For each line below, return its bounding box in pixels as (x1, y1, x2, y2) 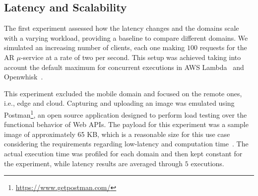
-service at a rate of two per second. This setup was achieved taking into (20, 52, 241, 62)
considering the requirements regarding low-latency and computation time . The (4, 138, 249, 149)
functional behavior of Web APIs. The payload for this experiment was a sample (4, 119, 249, 130)
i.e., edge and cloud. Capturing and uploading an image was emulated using (4, 98, 235, 108)
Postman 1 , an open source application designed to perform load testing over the (4, 108, 247, 120)
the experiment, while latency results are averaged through (4, 158, 183, 168)
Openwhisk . (4, 71, 43, 82)
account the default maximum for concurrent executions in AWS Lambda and (4, 62, 244, 72)
